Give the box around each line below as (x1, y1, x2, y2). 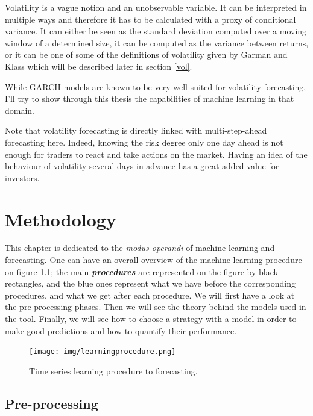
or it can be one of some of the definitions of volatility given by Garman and (5, 48, 288, 61)
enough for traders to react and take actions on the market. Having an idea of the (5, 147, 308, 160)
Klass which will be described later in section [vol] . (5, 60, 192, 72)
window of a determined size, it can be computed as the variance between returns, (5, 36, 309, 49)
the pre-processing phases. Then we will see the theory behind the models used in (5, 300, 306, 313)
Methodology (5, 206, 116, 231)
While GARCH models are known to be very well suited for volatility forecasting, (5, 80, 306, 93)
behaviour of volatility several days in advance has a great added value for (5, 160, 279, 172)
